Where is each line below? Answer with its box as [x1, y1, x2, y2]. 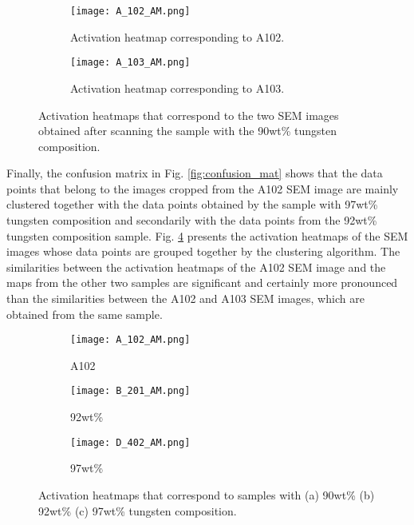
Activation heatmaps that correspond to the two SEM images [38, 106, 339, 123]
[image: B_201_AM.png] [70, 385, 191, 397]
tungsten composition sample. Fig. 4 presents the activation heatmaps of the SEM [6, 227, 408, 244]
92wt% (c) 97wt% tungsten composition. [38, 502, 237, 519]
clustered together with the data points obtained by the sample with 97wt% [6, 196, 378, 213]
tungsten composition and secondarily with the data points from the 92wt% [6, 212, 377, 229]
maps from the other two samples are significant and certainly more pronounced [6, 274, 398, 291]
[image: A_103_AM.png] [70, 57, 191, 69]
